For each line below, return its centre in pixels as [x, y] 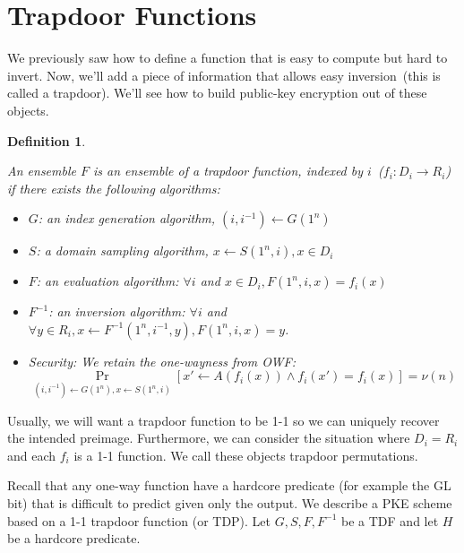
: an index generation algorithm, [127, 218]
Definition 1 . [47, 140]
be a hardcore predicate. [74, 538]
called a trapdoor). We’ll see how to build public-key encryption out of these [217, 93]
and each [32, 455]
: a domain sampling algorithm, [122, 251]
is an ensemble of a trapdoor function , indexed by [228, 171]
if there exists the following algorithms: [114, 188]
